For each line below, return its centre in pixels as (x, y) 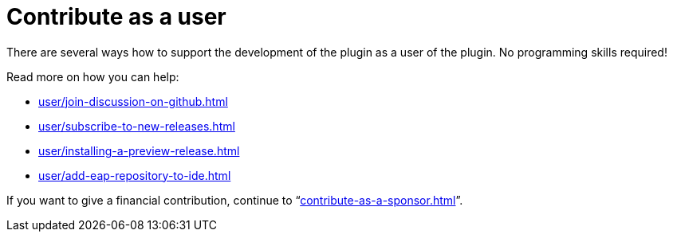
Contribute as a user (116, 17)
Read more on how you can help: (93, 76)
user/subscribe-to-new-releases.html (137, 126)
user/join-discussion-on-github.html (133, 101)
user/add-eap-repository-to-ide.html (135, 175)
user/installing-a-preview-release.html (139, 150)
